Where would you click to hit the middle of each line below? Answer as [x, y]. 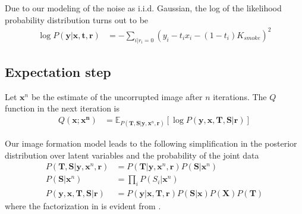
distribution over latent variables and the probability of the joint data [132, 155]
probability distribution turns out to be [77, 19]
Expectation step [58, 71]
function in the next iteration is [62, 108]
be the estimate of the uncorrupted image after [117, 96]
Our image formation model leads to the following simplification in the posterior [151, 143]
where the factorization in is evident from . [83, 206]
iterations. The [240, 96]
